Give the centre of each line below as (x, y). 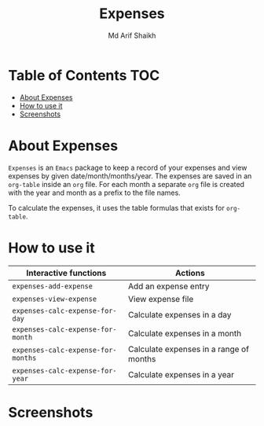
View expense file (161, 299)
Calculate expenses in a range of (189, 349)
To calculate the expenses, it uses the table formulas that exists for (117, 207)
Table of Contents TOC (84, 75)
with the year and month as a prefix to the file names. (94, 193)
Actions (191, 273)
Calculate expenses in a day (180, 314)
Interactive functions (66, 273)
